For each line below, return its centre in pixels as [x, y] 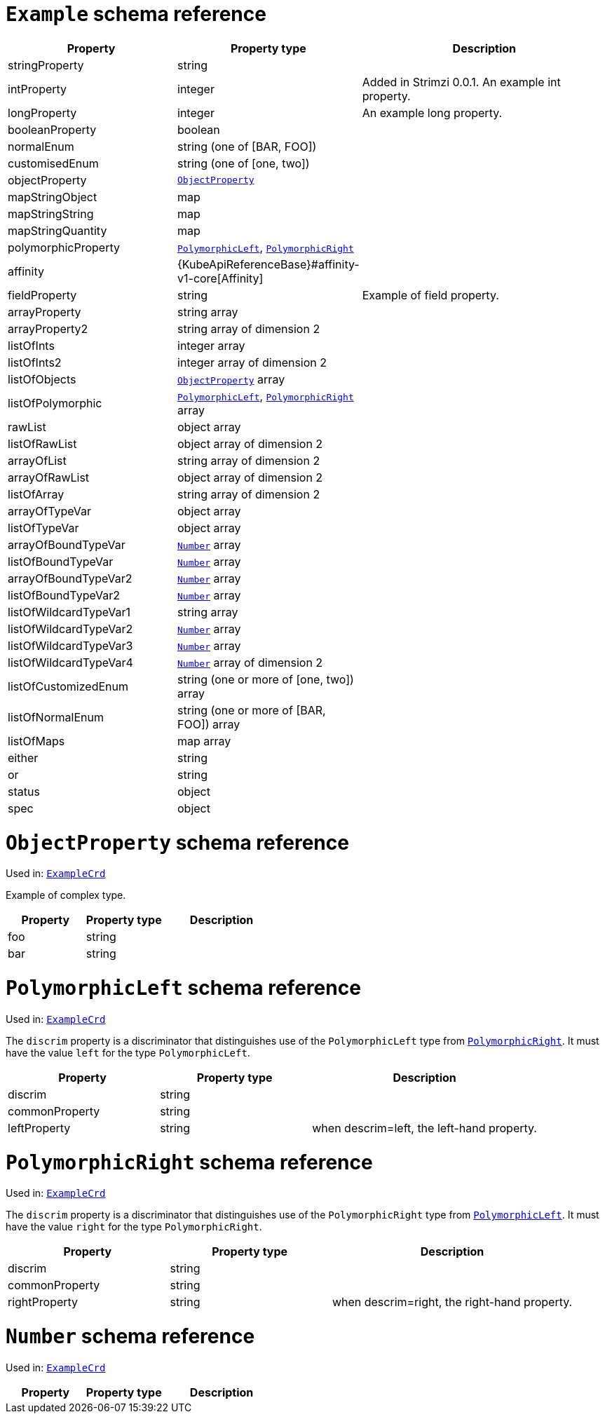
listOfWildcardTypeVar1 [69, 612]
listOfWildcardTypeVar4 [70, 662]
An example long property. [432, 113]
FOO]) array [209, 724]
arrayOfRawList [49, 477]
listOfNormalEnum [56, 717]
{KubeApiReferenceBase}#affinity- [268, 264]
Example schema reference [136, 14]
